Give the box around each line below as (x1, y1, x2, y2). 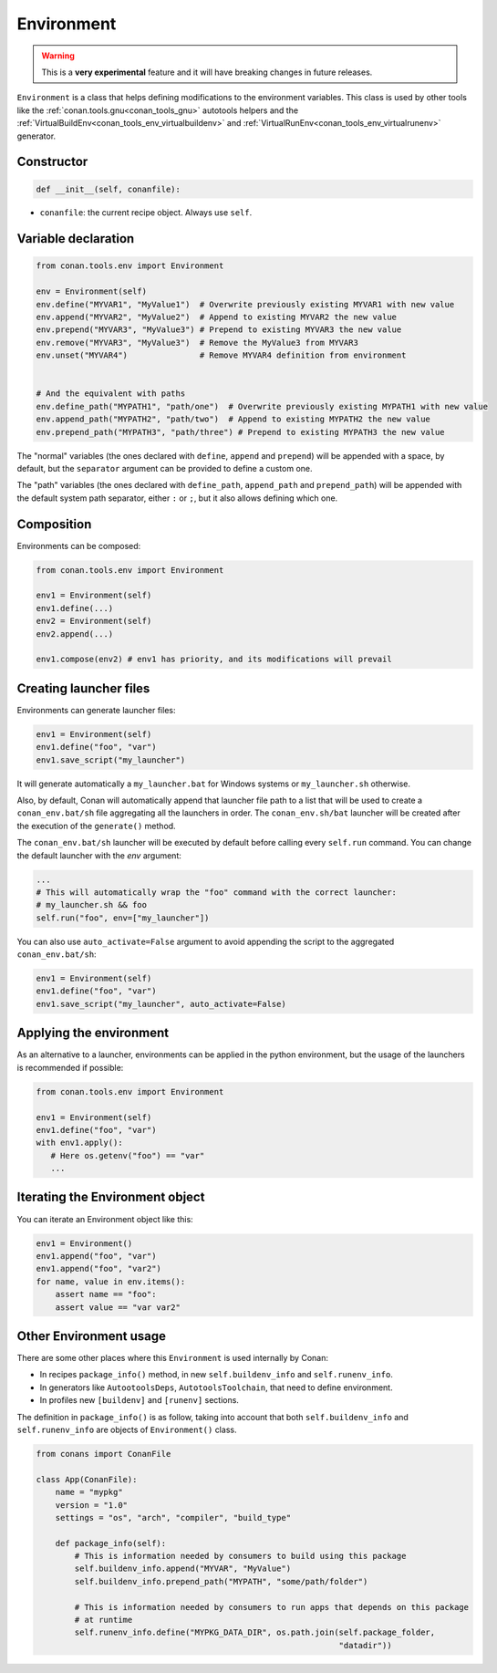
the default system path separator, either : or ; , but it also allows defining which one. (16, 493, 338, 504)
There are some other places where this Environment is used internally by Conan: (16, 1353, 328, 1363)
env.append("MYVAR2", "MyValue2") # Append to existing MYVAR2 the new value (36, 312, 397, 323)
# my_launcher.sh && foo (36, 899, 148, 910)
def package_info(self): (55, 1538, 167, 1548)
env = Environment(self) (36, 286, 148, 296)
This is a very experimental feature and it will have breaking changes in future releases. (41, 67, 373, 78)
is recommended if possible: (16, 1062, 124, 1073)
